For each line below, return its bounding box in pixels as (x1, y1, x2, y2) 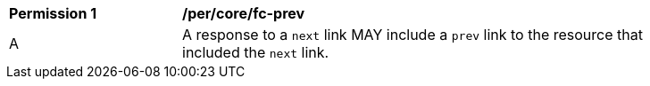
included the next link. (182, 43, 329, 61)
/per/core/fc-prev (182, 4, 305, 22)
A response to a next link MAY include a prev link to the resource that (182, 26, 643, 43)
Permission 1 (9, 4, 97, 22)
